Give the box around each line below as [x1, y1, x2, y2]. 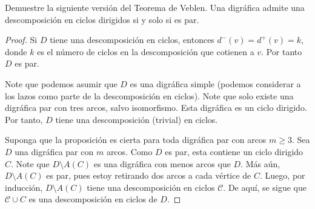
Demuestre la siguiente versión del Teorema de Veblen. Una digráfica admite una [5, 1, 305, 13]
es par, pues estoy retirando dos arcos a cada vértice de [46, 169, 251, 182]
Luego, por [265, 169, 305, 182]
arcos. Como [106, 145, 153, 158]
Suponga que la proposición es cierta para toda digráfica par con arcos [5, 133, 267, 146]
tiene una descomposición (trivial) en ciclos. [55, 113, 218, 125]
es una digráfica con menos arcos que [93, 157, 231, 170]
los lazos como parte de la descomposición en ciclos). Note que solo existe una [5, 89, 294, 102]
